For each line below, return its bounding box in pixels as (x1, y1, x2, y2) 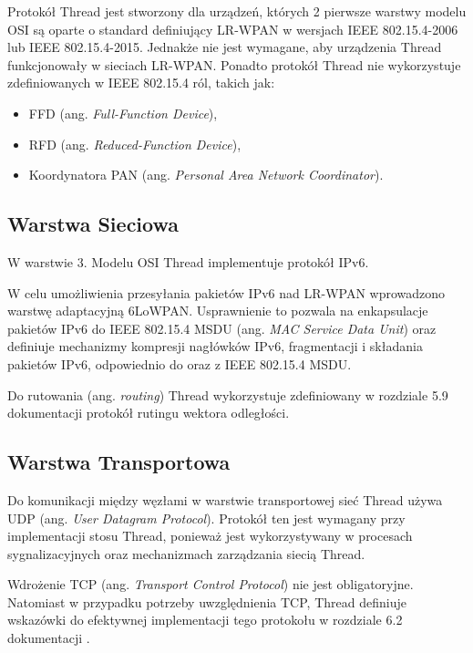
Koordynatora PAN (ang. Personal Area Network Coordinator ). (28, 165, 384, 184)
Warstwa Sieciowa (7, 210, 179, 238)
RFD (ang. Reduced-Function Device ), (28, 134, 242, 153)
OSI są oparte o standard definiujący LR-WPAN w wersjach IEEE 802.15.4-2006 (7, 19, 458, 38)
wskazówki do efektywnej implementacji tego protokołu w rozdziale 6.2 (7, 610, 403, 629)
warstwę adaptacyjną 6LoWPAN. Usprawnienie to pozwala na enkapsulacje (7, 301, 428, 320)
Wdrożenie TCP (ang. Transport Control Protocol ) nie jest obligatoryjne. (7, 575, 414, 594)
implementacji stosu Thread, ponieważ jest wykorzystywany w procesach (7, 526, 413, 545)
